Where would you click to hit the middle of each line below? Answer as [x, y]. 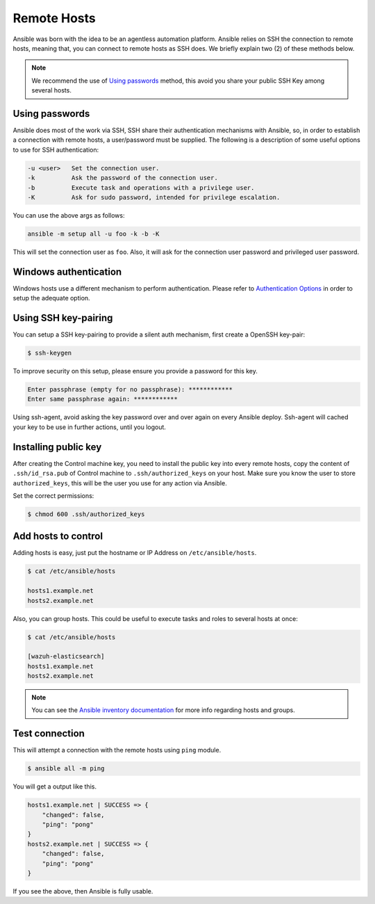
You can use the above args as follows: [69, 215]
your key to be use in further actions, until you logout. [90, 427]
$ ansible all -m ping [66, 769]
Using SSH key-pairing [63, 318]
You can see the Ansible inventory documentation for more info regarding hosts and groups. [163, 710]
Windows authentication [67, 272]
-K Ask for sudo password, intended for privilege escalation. [154, 197]
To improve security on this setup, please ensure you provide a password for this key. [135, 371]
